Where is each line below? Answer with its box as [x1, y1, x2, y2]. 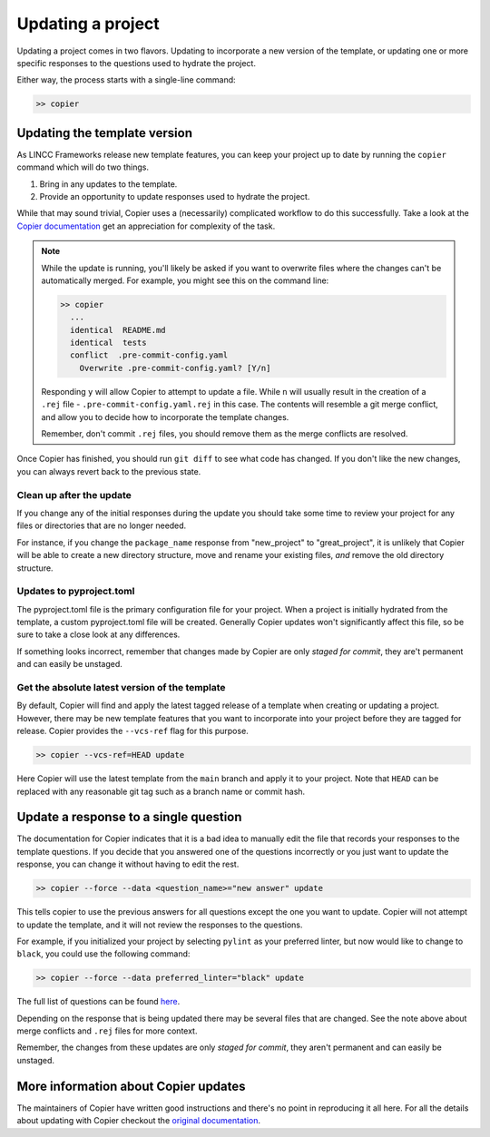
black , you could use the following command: [16, 948, 191, 959]
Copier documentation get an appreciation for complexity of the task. [16, 221, 276, 231]
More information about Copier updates [16, 1078, 246, 1093]
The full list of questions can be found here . [16, 996, 181, 1007]
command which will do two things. [16, 162, 150, 172]
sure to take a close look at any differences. [16, 629, 181, 640]
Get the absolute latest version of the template [16, 681, 226, 693]
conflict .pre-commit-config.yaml [69, 350, 229, 360]
